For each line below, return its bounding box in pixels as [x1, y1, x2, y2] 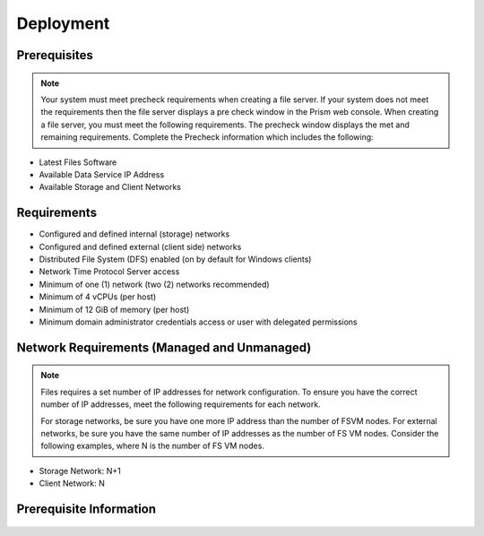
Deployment [16, 13, 110, 33]
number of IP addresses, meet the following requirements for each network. [40, 399, 322, 410]
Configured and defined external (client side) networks [39, 241, 242, 252]
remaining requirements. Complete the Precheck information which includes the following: [40, 132, 374, 143]
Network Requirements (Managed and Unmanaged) [16, 340, 312, 355]
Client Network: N [39, 478, 105, 488]
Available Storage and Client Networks [39, 182, 181, 193]
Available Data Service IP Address [39, 169, 165, 179]
